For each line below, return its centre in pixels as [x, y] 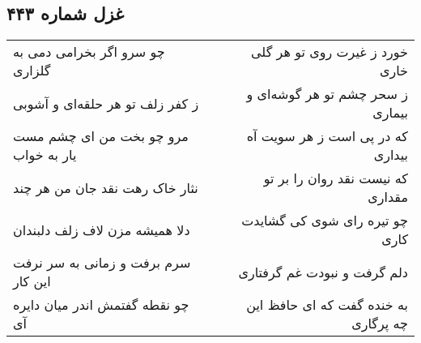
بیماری [390, 113]
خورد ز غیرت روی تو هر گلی [330, 52]
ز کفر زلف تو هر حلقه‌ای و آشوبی [106, 103]
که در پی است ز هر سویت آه [327, 136]
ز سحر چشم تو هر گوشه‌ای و [327, 94]
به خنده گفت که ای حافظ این [327, 305]
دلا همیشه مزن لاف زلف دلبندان [102, 229]
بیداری [391, 155]
